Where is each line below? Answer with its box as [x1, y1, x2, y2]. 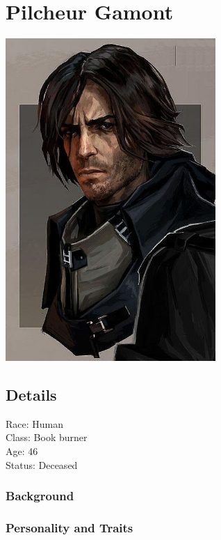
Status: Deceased [6, 457, 78, 472]
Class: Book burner [6, 430, 88, 445]
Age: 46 [6, 444, 38, 458]
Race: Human [6, 416, 64, 431]
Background [6, 487, 74, 504]
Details [6, 384, 57, 405]
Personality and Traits [6, 518, 133, 536]
